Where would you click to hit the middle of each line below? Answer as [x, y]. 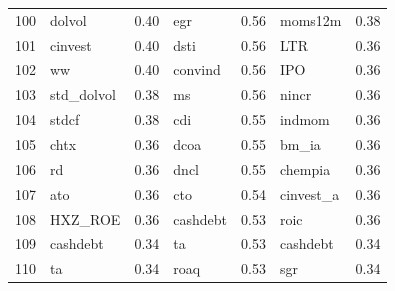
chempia [305, 168]
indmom [304, 119]
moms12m [310, 19]
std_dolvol [83, 94]
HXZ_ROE [85, 218]
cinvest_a [309, 193]
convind [197, 69]
